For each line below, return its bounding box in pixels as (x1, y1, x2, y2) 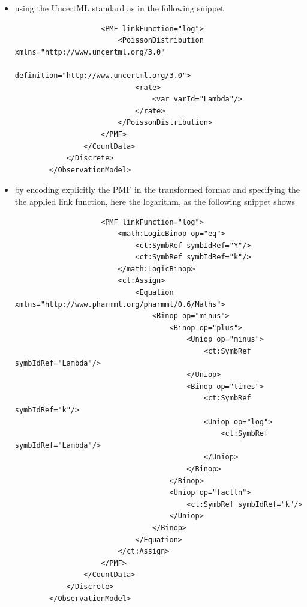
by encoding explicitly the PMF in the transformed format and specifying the (14, 183, 300, 196)
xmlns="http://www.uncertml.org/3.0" (14, 47, 165, 56)
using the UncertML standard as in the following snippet (14, 2, 224, 14)
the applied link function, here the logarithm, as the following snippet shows (14, 195, 295, 207)
